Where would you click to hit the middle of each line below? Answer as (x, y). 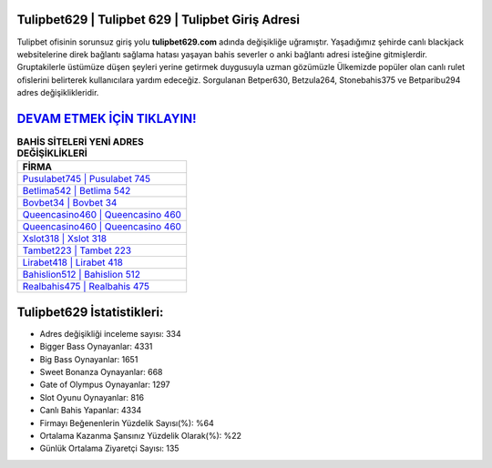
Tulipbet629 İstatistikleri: (90, 312)
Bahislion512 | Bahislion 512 (82, 275)
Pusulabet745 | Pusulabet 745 (87, 179)
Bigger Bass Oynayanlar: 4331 (96, 347)
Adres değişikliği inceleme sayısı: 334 (110, 333)
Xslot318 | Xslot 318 (65, 239)
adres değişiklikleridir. (58, 93)
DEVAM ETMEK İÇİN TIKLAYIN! (107, 118)
